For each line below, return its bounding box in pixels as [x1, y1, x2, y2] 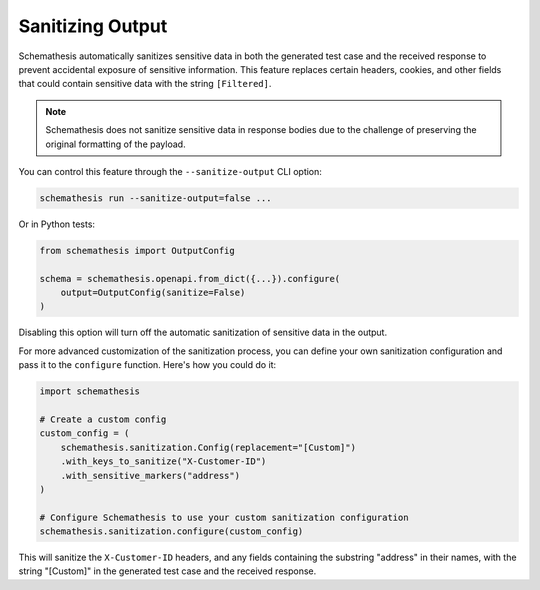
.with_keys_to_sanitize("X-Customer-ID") [60, 456, 267, 467]
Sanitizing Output [18, 15, 168, 37]
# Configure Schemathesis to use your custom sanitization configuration [39, 511, 409, 523]
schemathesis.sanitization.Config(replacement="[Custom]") [60, 441, 357, 453]
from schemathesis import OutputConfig [39, 245, 235, 256]
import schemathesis [39, 386, 140, 397]
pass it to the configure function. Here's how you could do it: [18, 359, 277, 371]
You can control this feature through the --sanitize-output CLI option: [18, 165, 322, 177]
